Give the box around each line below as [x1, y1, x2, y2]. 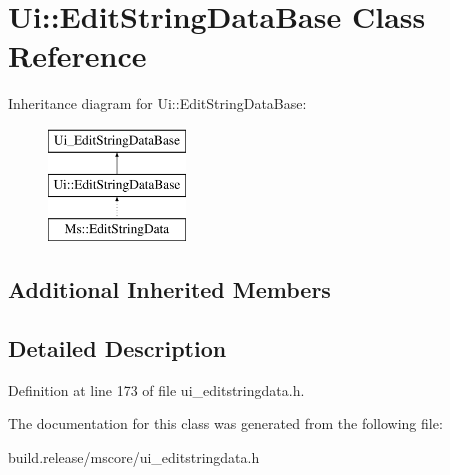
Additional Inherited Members [8, 274, 331, 305]
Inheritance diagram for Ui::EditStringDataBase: [8, 93, 307, 114]
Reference [8, 35, 147, 76]
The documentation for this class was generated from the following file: [8, 413, 443, 434]
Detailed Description [8, 333, 227, 364]
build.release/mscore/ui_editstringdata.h [8, 447, 260, 468]
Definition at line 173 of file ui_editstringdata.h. [8, 379, 305, 400]
